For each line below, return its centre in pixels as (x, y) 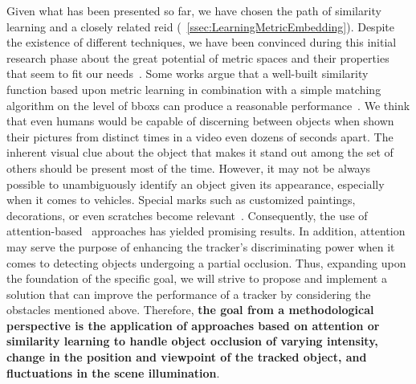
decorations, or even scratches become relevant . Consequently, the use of (187, 215)
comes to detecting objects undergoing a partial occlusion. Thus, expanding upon (206, 262)
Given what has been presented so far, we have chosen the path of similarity (194, 10)
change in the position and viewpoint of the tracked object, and (187, 357)
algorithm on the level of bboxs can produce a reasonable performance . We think (208, 105)
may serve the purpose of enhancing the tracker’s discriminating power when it (201, 246)
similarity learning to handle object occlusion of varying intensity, (192, 341)
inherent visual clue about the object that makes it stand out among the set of (200, 152)
